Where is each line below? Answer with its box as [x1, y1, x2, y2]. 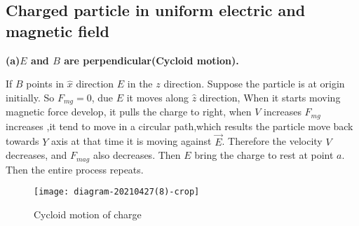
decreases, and [6, 148, 67, 162]
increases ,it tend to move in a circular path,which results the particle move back [6, 118, 353, 133]
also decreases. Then [93, 148, 181, 162]
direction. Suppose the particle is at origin [163, 76, 345, 91]
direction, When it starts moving [199, 90, 341, 104]
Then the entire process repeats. [6, 162, 144, 176]
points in [26, 76, 65, 91]
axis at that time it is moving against [51, 134, 212, 148]
